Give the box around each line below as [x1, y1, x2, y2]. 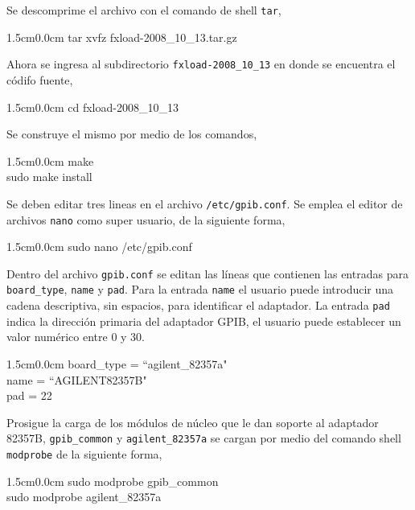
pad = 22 [6, 387, 52, 404]
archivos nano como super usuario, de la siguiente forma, [6, 211, 286, 228]
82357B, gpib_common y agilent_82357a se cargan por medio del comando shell [6, 430, 401, 446]
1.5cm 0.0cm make [6, 152, 94, 169]
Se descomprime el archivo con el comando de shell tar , [6, 2, 281, 18]
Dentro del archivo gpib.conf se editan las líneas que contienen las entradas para [6, 265, 409, 282]
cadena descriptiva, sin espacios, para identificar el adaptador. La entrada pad [6, 297, 390, 314]
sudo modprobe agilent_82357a [6, 488, 162, 505]
